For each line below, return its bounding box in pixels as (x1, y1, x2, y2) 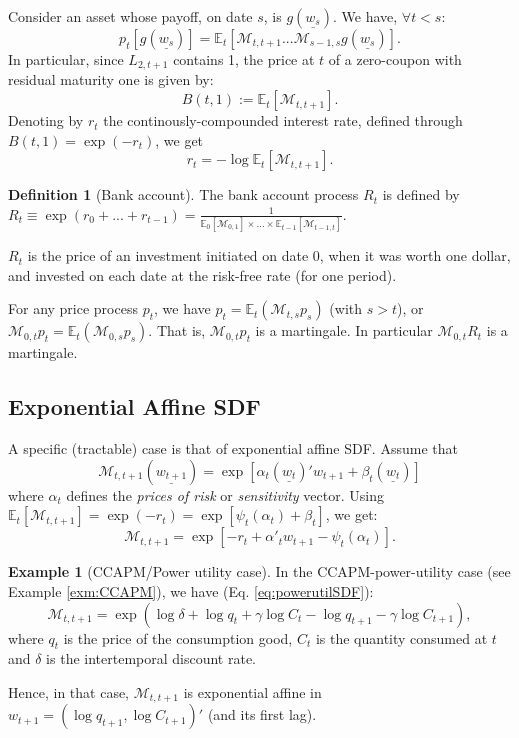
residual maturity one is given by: (8, 69, 214, 90)
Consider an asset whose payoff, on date (8, 6, 253, 26)
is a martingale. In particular (255, 320, 433, 341)
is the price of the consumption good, (63, 627, 293, 648)
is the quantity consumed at (315, 627, 488, 648)
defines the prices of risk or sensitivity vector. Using (66, 484, 384, 505)
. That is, (148, 320, 206, 341)
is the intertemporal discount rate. (46, 648, 257, 669)
